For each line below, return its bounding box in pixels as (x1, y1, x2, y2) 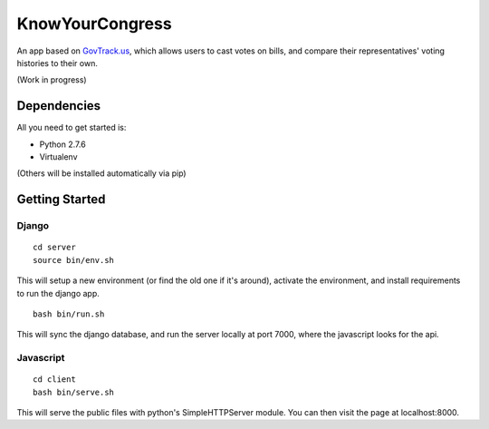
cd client (33, 375, 76, 385)
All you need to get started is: (16, 122, 127, 133)
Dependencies (16, 98, 101, 113)
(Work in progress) (16, 74, 87, 85)
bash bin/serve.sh (33, 386, 115, 397)
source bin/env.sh (33, 255, 115, 265)
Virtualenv (39, 151, 78, 162)
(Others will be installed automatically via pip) (16, 168, 187, 179)
